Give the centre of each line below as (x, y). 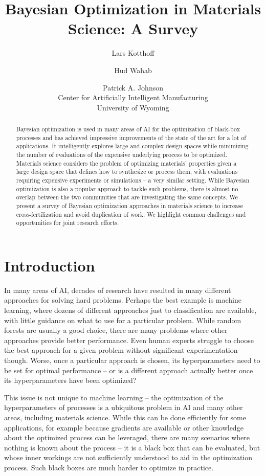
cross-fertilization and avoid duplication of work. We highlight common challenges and (131, 214)
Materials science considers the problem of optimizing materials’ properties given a (126, 163)
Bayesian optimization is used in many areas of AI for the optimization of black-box (128, 129)
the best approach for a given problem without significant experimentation (121, 350)
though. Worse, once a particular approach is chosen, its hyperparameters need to (132, 360)
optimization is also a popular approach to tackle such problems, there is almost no (127, 188)
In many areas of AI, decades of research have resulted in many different (118, 290)
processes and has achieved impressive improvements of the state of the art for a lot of (131, 137)
